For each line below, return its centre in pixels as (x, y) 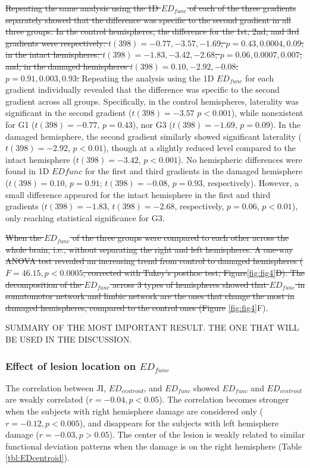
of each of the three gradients (243, 8)
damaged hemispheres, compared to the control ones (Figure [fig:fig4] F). (137, 307)
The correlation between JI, (56, 387)
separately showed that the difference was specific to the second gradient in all (148, 19)
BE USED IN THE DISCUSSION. (69, 339)
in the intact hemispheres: (53, 54)
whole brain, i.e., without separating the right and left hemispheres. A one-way (149, 249)
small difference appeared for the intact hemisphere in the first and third (138, 194)
